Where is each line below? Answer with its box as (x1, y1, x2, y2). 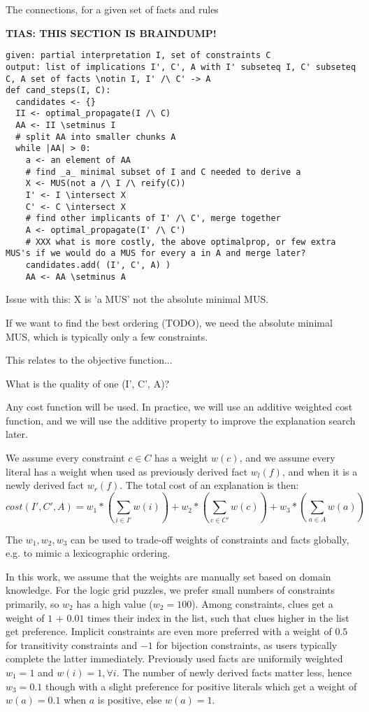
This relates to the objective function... (6, 353, 173, 367)
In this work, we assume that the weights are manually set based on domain (6, 569, 331, 583)
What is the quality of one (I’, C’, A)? (6, 376, 170, 390)
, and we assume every (239, 450, 335, 465)
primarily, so (6, 596, 59, 611)
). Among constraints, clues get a (191, 596, 333, 611)
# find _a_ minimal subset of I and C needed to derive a (25, 166, 301, 177)
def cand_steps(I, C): (6, 85, 111, 96)
